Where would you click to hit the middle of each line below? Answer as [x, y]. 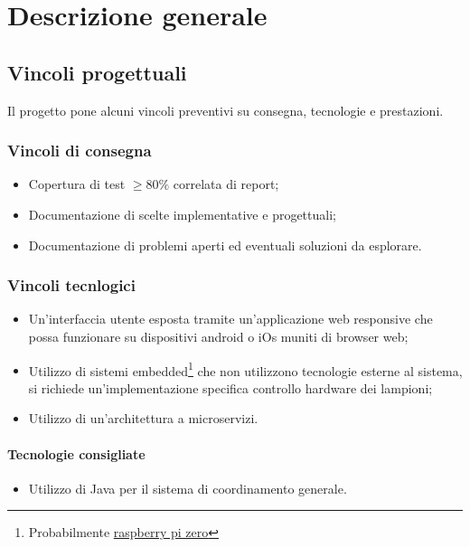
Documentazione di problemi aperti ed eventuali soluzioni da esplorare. [225, 245]
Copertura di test [77, 184]
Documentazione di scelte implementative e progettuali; [182, 214]
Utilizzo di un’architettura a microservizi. [143, 418]
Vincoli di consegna [80, 151]
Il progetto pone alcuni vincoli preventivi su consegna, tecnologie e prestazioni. [226, 110]
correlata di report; [226, 184]
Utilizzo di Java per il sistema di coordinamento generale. [188, 488]
